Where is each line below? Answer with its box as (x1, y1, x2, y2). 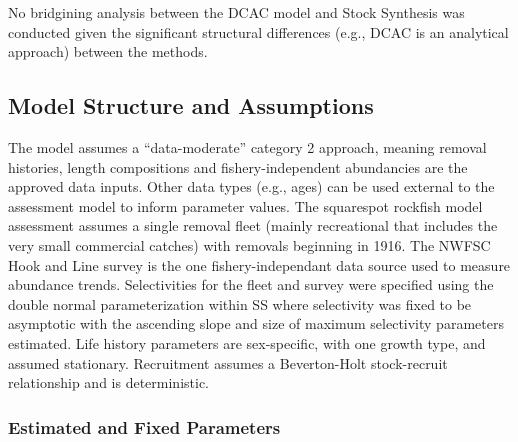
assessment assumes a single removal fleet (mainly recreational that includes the (8, 215, 498, 236)
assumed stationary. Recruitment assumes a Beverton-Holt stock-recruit (8, 352, 448, 373)
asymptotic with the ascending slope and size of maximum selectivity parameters (8, 313, 504, 334)
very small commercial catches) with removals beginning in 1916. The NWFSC (8, 234, 491, 255)
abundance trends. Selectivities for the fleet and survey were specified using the (8, 274, 494, 295)
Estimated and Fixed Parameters (8, 414, 281, 439)
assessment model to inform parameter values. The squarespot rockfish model (8, 195, 483, 216)
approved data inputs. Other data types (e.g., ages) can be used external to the (8, 176, 495, 197)
